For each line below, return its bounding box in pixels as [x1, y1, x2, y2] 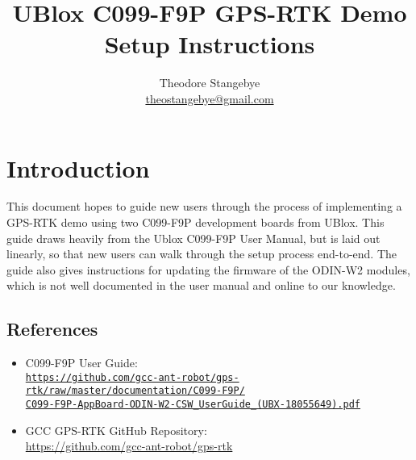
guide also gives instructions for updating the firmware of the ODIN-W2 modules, [6, 261, 410, 278]
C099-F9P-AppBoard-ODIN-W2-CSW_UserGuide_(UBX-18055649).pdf [25, 399, 361, 411]
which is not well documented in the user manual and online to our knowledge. [6, 277, 396, 294]
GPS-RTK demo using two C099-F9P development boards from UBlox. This [6, 214, 385, 231]
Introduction [6, 151, 150, 184]
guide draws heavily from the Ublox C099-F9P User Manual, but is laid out [6, 229, 381, 246]
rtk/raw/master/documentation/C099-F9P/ [25, 385, 245, 397]
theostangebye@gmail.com [145, 90, 274, 107]
